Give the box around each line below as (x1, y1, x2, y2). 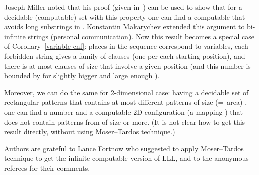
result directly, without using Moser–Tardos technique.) (4, 126, 175, 137)
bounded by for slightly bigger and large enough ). (4, 70, 160, 81)
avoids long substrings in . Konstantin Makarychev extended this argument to (4, 21, 245, 32)
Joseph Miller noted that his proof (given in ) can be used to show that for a (4, 2, 242, 12)
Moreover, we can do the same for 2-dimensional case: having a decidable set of (4, 87, 249, 97)
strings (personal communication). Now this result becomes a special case (28, 31, 254, 41)
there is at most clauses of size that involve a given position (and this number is (4, 60, 251, 71)
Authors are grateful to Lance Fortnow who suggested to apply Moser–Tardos (4, 143, 244, 153)
